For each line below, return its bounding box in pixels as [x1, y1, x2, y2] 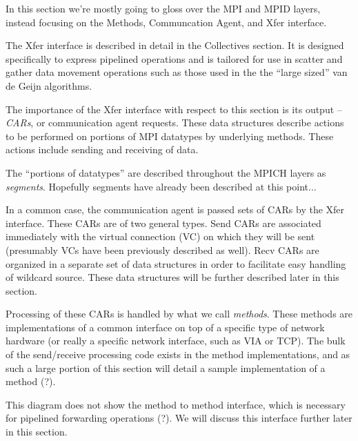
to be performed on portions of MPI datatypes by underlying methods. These [6, 128, 334, 143]
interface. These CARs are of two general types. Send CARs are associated [6, 215, 321, 230]
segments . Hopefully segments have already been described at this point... [6, 179, 317, 193]
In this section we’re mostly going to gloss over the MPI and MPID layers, [6, 1, 321, 15]
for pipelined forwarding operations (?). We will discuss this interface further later [6, 411, 352, 425]
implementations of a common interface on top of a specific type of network [6, 320, 325, 334]
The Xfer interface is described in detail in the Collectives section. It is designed [6, 38, 344, 52]
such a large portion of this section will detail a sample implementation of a [6, 360, 326, 375]
